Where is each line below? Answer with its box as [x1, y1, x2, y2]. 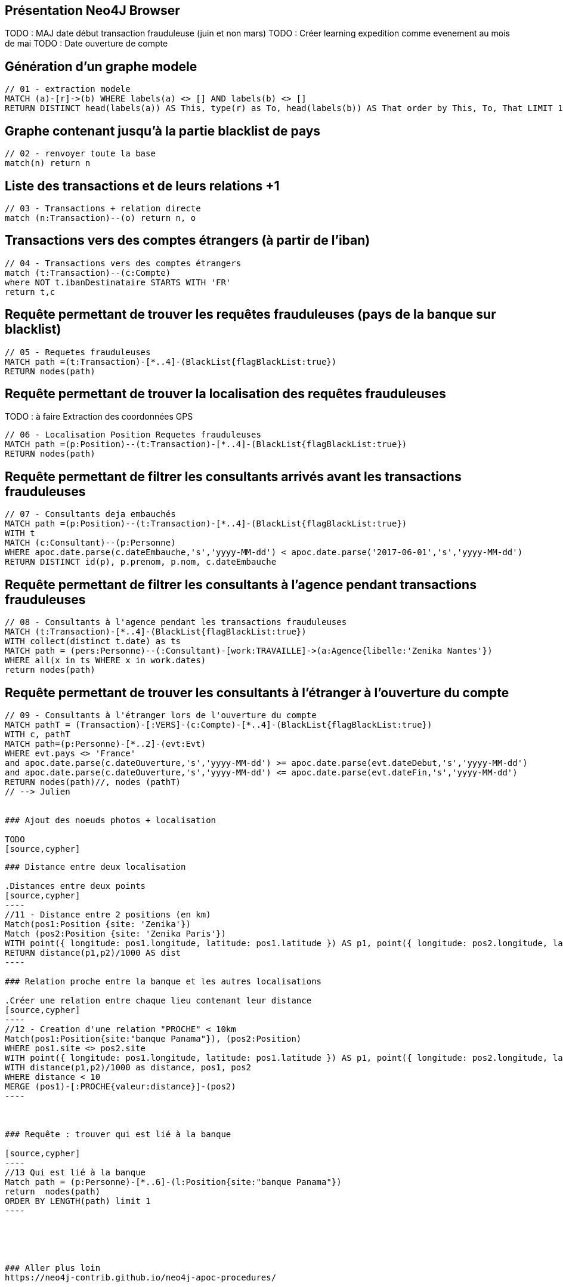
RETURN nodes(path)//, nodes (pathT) [5, 777, 181, 787]
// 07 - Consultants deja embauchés [5, 509, 176, 519]
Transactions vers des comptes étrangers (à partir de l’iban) [5, 233, 370, 248]
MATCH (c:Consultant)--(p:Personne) [5, 538, 176, 548]
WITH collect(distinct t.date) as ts [5, 636, 181, 646]
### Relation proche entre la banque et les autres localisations [5, 977, 322, 987]
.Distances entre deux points [5, 881, 146, 891]
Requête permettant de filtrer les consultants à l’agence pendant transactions [5, 577, 477, 592]
